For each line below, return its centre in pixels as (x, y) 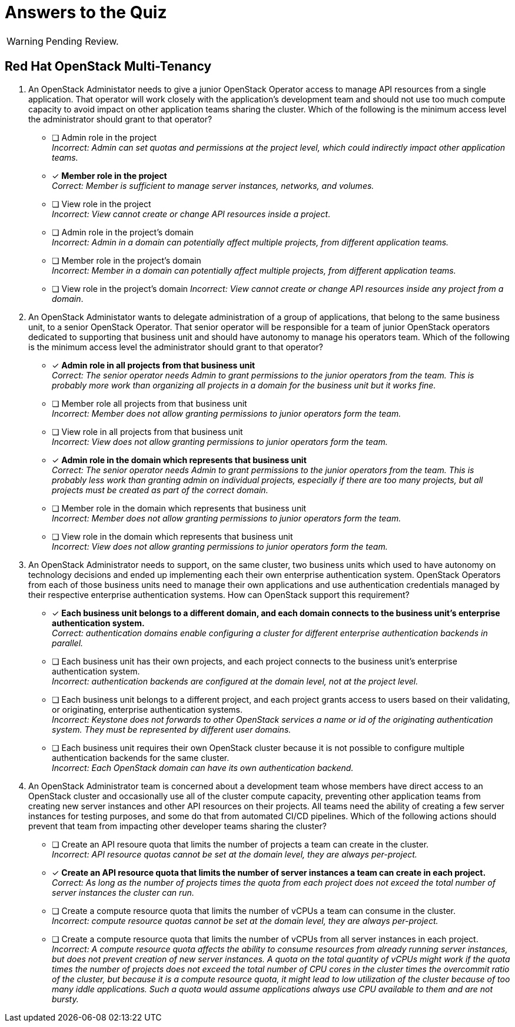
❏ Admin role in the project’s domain (123, 232)
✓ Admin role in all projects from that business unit (154, 365)
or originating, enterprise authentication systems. (147, 709)
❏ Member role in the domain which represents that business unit (179, 508)
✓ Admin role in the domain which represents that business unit (179, 460)
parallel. (68, 643)
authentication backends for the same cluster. (141, 757)
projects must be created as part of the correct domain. (160, 490)
